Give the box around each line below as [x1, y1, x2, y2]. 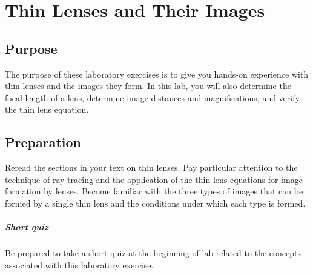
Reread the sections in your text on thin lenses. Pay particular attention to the [5, 161, 298, 174]
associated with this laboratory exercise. [5, 258, 154, 271]
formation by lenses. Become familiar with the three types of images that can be [5, 185, 303, 197]
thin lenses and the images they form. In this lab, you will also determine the [5, 79, 291, 92]
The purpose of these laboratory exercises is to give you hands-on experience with [5, 67, 309, 80]
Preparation [5, 133, 81, 151]
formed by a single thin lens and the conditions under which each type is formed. [5, 196, 306, 209]
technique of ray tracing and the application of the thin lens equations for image [5, 173, 303, 185]
